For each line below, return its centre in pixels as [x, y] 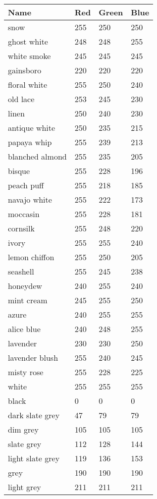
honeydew [25, 286]
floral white [28, 84]
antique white [32, 128]
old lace [21, 99]
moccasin [24, 214]
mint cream [28, 300]
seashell [21, 271]
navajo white [30, 199]
